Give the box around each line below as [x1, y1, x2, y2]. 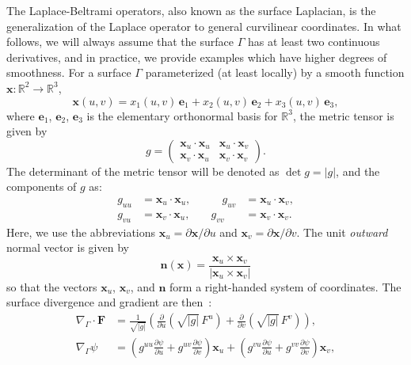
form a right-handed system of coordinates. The [169, 278, 401, 295]
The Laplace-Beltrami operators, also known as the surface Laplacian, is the [6, 2, 376, 18]
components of [6, 178, 77, 195]
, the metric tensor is [292, 107, 394, 124]
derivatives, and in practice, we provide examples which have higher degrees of [6, 48, 387, 65]
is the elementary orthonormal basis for [86, 107, 278, 124]
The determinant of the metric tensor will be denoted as [6, 162, 280, 179]
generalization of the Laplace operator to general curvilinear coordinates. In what [6, 17, 401, 34]
